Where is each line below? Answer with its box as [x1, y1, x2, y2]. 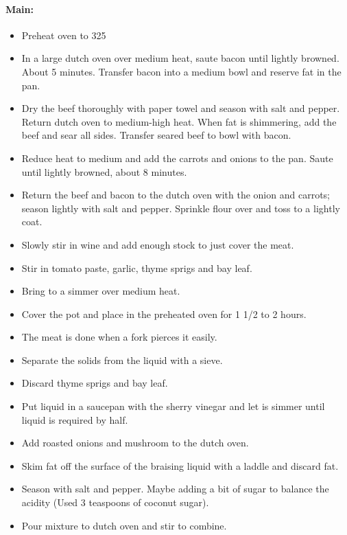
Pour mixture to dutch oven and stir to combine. [21, 518, 227, 532]
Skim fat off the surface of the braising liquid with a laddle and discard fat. [21, 458, 339, 473]
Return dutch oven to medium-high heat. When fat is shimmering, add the [21, 114, 337, 128]
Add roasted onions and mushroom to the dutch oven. [21, 435, 249, 450]
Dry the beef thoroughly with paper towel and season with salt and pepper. [21, 101, 340, 115]
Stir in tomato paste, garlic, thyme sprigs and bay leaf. [21, 260, 252, 275]
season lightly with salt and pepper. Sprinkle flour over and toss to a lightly [21, 201, 340, 215]
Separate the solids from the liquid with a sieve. [21, 352, 223, 367]
